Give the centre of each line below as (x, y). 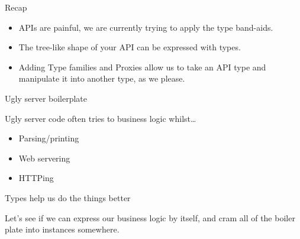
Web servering (44, 158)
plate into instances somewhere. (62, 229)
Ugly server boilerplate (46, 98)
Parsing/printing (49, 138)
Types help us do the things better (68, 197)
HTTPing (36, 178)
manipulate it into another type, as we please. (102, 78)
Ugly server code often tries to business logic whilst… (101, 118)
